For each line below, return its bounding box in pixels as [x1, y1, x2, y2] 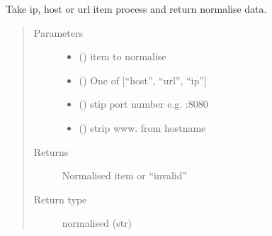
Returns [33, 144, 69, 159]
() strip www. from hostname [79, 120, 206, 135]
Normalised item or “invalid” [62, 168, 188, 183]
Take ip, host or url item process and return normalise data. [6, 1, 267, 16]
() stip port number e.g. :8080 [79, 96, 208, 111]
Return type [33, 191, 87, 206]
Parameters [33, 25, 83, 40]
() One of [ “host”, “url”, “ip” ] [79, 72, 207, 87]
